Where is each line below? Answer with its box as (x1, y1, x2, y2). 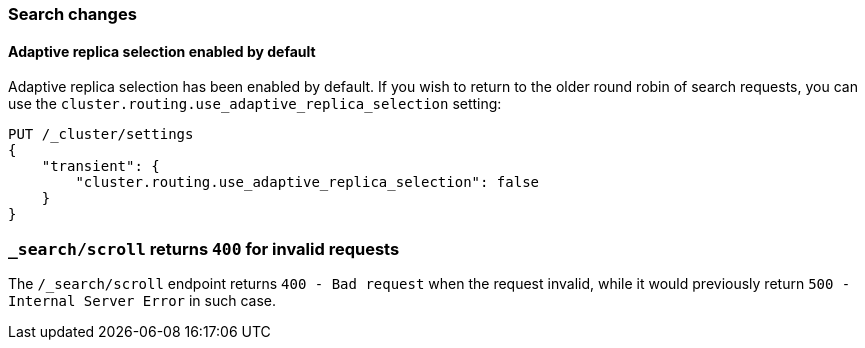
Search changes (8, 4, 137, 24)
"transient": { (41, 158, 160, 175)
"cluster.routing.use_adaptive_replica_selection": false (75, 174, 540, 191)
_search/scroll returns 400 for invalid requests (8, 238, 400, 259)
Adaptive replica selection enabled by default (8, 42, 316, 60)
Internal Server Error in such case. (8, 291, 277, 309)
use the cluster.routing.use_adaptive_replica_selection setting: (8, 95, 502, 113)
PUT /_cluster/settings (8, 126, 194, 143)
